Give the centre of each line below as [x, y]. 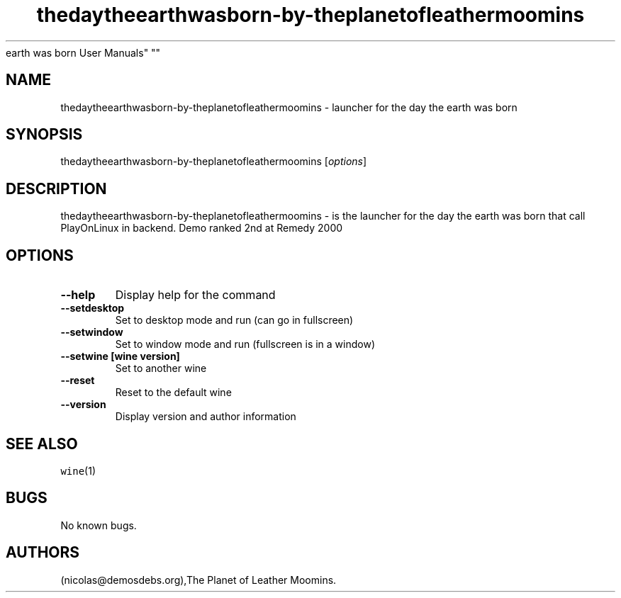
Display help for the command [195, 295]
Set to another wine [161, 368]
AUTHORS [43, 553]
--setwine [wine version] [120, 356]
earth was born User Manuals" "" [83, 52]
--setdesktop [93, 308]
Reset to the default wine [173, 393]
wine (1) [78, 470]
